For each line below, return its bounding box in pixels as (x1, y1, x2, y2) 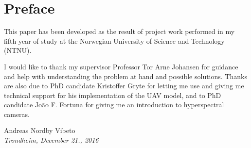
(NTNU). (4, 45, 32, 55)
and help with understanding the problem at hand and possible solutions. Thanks (4, 71, 247, 81)
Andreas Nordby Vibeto (4, 125, 75, 135)
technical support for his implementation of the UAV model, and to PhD (4, 90, 221, 100)
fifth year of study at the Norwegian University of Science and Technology (4, 35, 225, 46)
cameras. (4, 109, 30, 119)
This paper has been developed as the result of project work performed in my (4, 26, 235, 36)
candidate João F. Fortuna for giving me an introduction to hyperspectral (4, 99, 224, 110)
